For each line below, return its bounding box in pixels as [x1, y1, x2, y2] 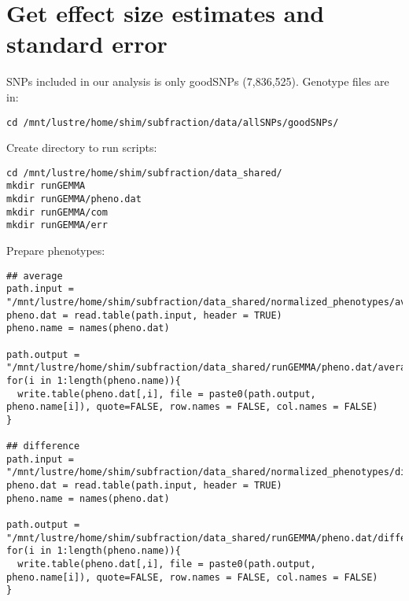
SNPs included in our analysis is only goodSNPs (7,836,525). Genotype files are [6, 73, 389, 90]
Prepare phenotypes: [6, 242, 105, 259]
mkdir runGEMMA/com [6, 206, 108, 218]
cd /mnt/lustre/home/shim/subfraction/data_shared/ [6, 167, 282, 179]
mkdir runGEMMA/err [6, 219, 108, 231]
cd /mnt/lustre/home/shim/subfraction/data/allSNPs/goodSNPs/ [6, 116, 339, 128]
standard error [6, 28, 168, 60]
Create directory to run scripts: [6, 139, 157, 156]
